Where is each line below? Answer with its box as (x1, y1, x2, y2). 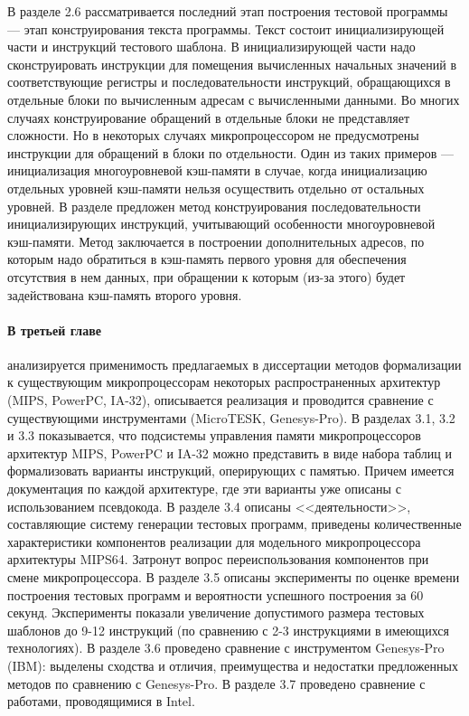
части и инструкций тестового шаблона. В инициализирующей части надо (7, 37, 416, 56)
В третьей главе (7, 320, 101, 339)
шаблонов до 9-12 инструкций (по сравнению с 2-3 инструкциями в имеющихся (7, 620, 449, 639)
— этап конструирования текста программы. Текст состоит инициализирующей (7, 19, 445, 38)
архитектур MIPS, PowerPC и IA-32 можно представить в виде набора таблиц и (7, 443, 452, 462)
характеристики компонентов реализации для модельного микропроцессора (7, 532, 421, 551)
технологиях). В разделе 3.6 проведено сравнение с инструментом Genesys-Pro (7, 638, 445, 657)
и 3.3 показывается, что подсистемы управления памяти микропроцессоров (7, 426, 421, 445)
